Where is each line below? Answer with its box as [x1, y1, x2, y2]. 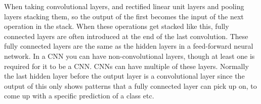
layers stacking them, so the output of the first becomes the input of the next [4, 11, 244, 21]
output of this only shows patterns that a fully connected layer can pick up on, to [4, 80, 257, 91]
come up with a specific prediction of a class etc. [4, 90, 154, 101]
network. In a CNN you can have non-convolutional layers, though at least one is [4, 50, 255, 61]
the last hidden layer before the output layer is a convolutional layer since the [4, 71, 245, 81]
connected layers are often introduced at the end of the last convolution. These [4, 30, 248, 41]
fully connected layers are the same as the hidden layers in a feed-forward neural [4, 41, 253, 51]
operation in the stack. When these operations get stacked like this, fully [4, 21, 229, 31]
